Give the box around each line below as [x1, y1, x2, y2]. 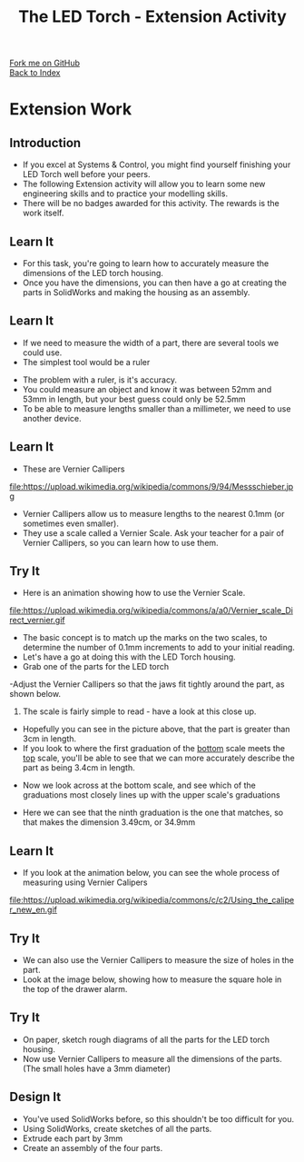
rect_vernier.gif [9, 615, 65, 626]
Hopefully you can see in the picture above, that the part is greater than [22, 724, 290, 735]
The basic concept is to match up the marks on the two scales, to [22, 632, 268, 643]
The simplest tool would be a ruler [22, 356, 151, 367]
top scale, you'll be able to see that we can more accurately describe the [22, 752, 295, 764]
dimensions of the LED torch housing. [22, 268, 163, 278]
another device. [22, 412, 82, 423]
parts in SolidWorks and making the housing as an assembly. [22, 287, 250, 297]
